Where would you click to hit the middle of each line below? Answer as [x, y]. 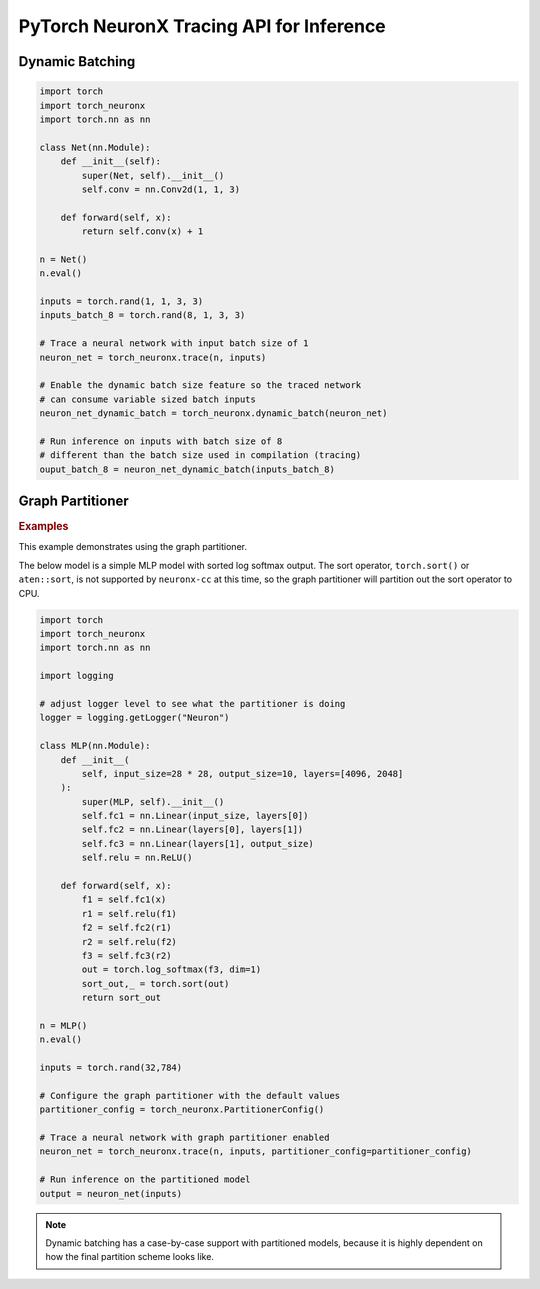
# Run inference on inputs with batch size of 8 [161, 441]
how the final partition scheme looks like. [130, 1257]
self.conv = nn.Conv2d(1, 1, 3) [160, 189]
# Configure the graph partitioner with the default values [190, 1095]
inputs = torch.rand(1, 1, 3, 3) [121, 301]
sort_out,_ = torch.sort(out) [155, 983]
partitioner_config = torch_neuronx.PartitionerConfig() [182, 1109]
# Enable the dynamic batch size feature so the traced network [200, 385]
